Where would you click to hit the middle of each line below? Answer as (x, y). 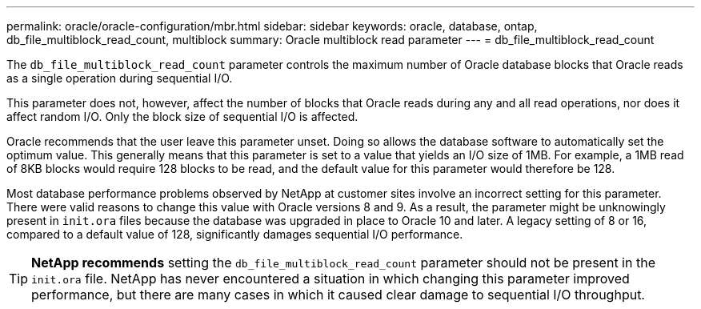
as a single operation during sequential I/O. (120, 78)
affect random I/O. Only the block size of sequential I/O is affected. (182, 116)
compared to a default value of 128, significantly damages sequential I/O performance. (235, 234)
